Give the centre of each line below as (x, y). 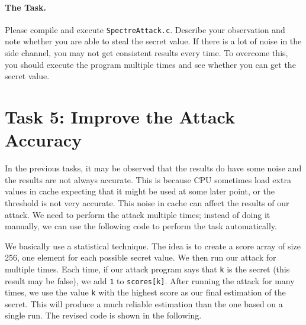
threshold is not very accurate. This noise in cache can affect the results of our (147, 202)
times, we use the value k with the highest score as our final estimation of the (145, 292)
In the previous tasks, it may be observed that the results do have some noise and (153, 168)
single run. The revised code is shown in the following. (103, 315)
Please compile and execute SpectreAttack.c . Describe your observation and (145, 29)
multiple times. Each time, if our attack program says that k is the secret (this (147, 269)
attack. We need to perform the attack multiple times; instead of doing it (138, 214)
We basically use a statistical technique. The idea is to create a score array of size (153, 246)
